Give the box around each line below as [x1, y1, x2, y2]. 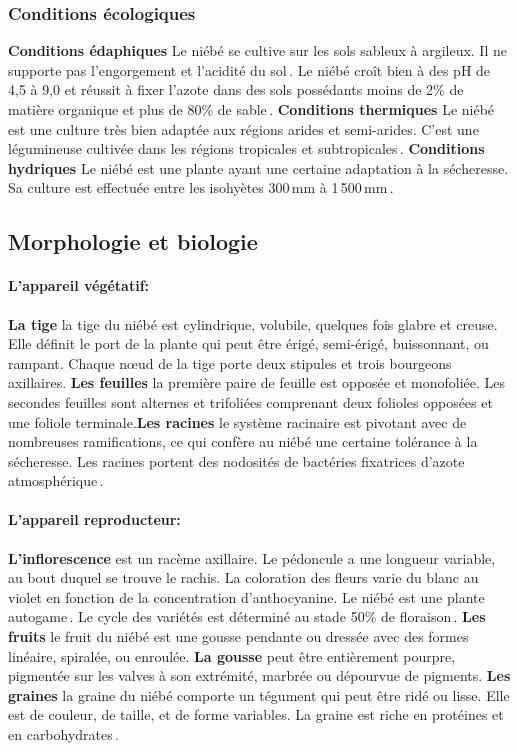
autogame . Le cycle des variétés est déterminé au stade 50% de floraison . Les [8, 606, 486, 627]
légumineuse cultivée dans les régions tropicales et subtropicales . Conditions [8, 138, 485, 159]
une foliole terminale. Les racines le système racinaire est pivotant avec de [8, 411, 467, 432]
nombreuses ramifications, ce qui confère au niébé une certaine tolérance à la [8, 431, 478, 452]
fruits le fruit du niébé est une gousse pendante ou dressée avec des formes [8, 626, 469, 647]
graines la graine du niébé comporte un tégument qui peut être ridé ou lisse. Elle [8, 684, 510, 705]
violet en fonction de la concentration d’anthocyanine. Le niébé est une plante [8, 586, 485, 607]
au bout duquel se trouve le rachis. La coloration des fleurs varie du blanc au [8, 567, 479, 588]
